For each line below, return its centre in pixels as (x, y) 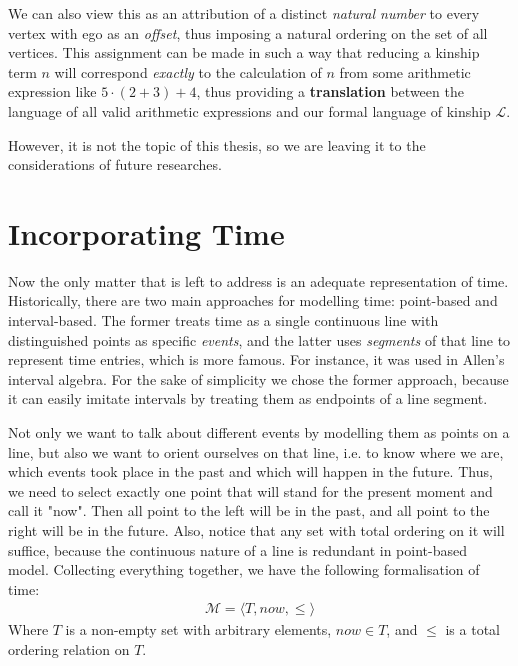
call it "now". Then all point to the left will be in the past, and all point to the (249, 510)
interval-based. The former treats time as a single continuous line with (223, 320)
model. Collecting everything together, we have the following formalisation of (244, 569)
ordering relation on (69, 649)
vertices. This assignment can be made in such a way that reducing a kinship (244, 52)
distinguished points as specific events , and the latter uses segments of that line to (259, 339)
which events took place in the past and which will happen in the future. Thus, (250, 471)
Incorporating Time (146, 232)
